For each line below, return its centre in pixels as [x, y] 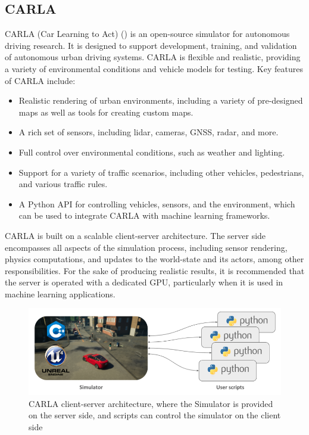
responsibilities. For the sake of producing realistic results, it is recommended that [155, 270]
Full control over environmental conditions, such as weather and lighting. [152, 152]
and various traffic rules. [63, 184]
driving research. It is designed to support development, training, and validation [151, 45]
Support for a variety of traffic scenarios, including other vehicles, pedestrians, [161, 172]
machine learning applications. [60, 293]
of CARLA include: [40, 80]
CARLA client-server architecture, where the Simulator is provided [151, 403]
